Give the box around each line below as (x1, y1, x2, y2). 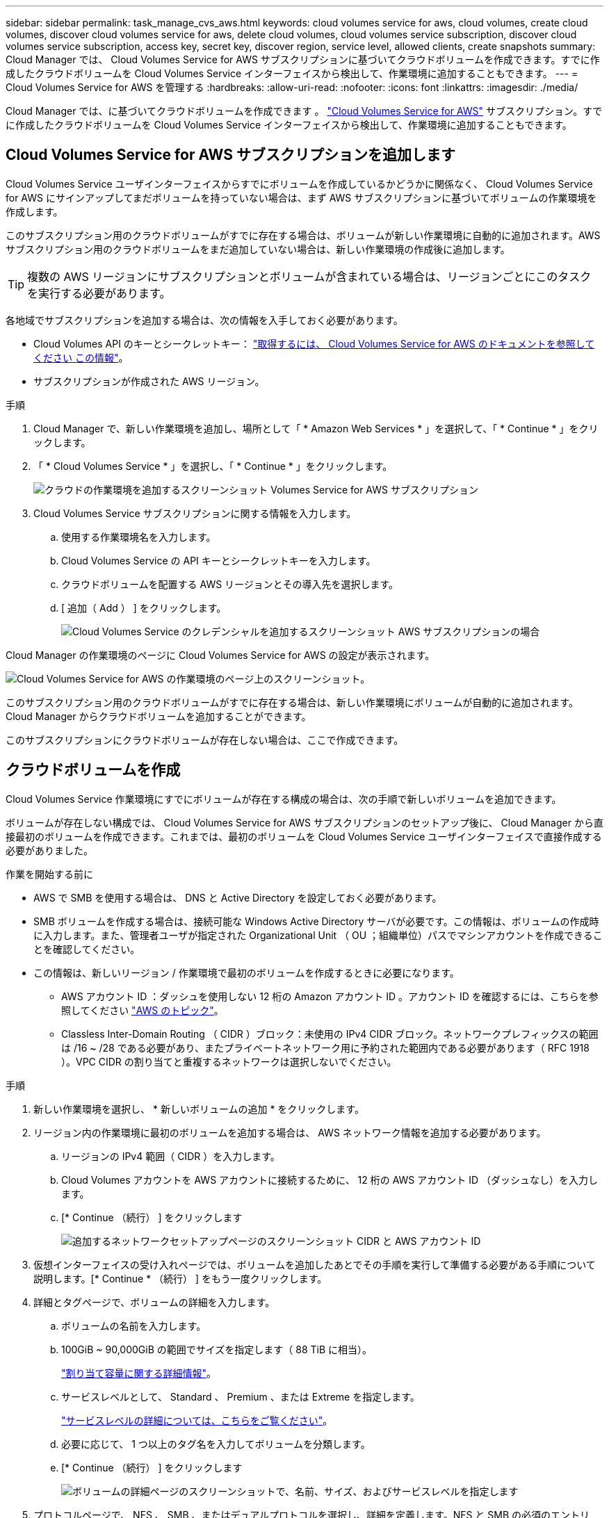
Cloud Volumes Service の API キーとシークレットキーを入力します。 (61, 554, 376, 566)
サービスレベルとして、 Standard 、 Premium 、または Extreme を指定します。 (61, 1390, 420, 1403)
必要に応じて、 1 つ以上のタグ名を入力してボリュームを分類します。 (61, 1437, 371, 1450)
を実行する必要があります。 (27, 286, 171, 300)
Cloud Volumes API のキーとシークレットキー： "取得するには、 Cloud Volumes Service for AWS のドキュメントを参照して (33, 337, 595, 350)
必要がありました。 (6, 844, 93, 856)
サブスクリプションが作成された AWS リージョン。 (33, 375, 265, 387)
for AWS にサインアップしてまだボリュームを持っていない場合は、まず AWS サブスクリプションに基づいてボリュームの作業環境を (6, 191, 597, 204)
